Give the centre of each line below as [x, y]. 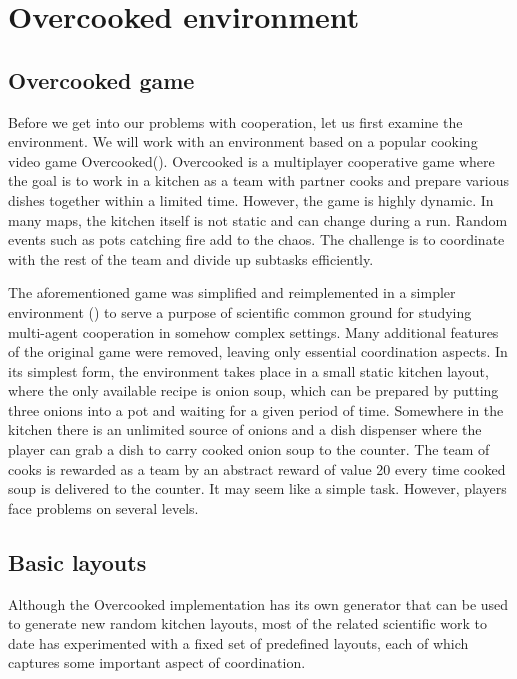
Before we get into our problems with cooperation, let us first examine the [235, 121]
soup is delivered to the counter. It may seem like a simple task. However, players [257, 488]
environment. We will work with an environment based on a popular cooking [243, 141]
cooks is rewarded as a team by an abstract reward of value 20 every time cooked [257, 468]
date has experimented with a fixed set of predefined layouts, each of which [238, 642]
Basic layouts [77, 561]
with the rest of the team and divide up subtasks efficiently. [191, 258]
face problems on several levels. [103, 507]
